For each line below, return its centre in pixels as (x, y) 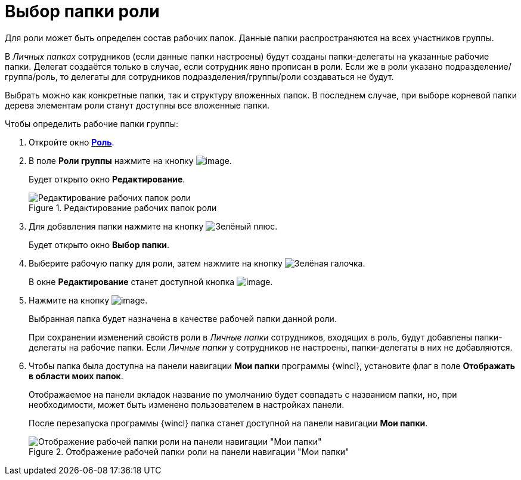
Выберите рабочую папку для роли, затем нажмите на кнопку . (197, 263)
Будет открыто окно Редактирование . (107, 179)
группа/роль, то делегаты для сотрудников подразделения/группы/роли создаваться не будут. (199, 76)
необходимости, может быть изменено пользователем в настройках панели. (187, 404)
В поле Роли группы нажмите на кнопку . (130, 160)
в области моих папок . (76, 376)
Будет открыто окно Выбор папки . (99, 244)
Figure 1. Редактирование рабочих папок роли (123, 208)
